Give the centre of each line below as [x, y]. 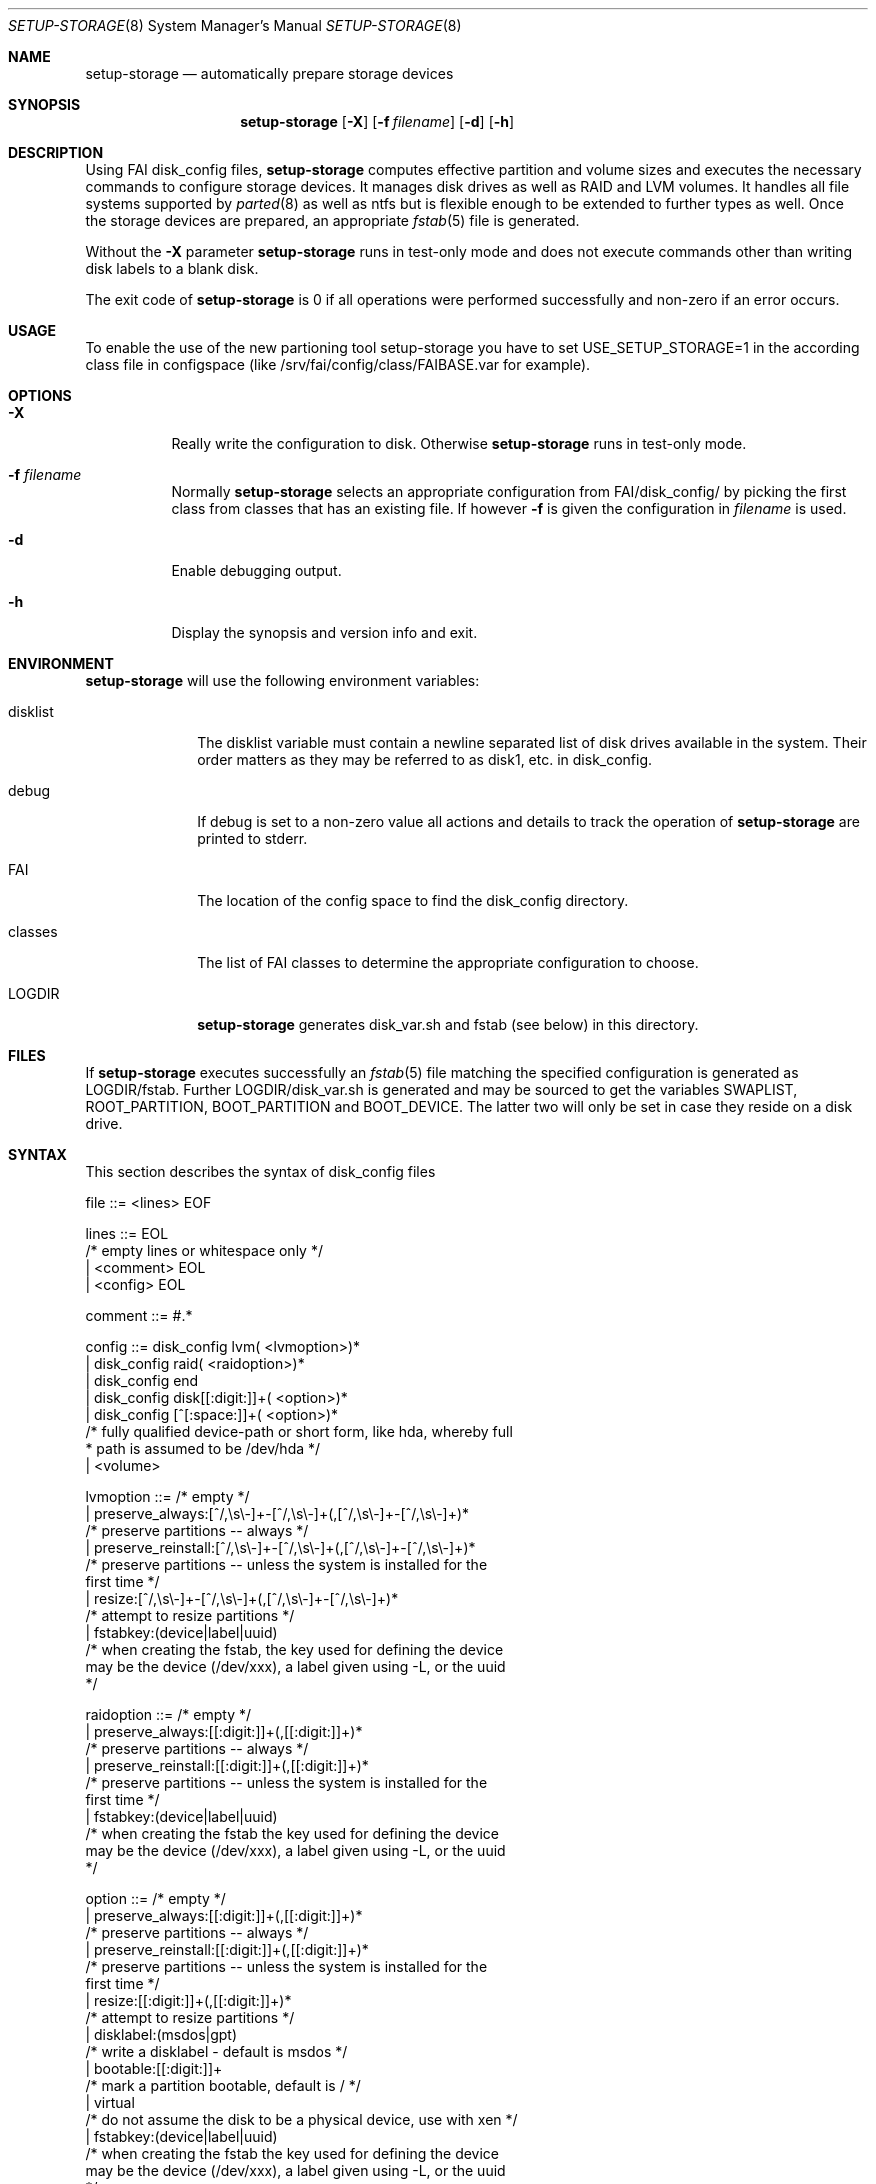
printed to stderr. [252, 838]
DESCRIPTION [56, 152]
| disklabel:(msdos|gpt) [161, 2034]
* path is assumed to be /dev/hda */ [203, 1448]
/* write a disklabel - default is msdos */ [216, 2051]
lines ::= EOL [127, 1233]
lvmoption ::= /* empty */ [167, 1496]
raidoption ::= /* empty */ [168, 1714]
